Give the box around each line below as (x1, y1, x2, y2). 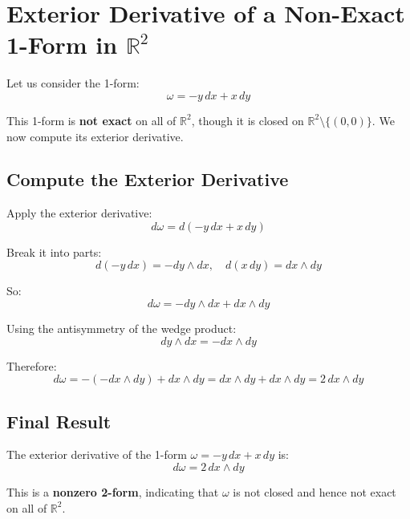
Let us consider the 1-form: (6, 75, 140, 91)
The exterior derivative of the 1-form (6, 446, 187, 463)
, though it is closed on (191, 112, 304, 128)
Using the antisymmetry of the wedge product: (6, 320, 237, 337)
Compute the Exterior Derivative (6, 167, 289, 192)
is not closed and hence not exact (233, 484, 396, 501)
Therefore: (6, 357, 57, 374)
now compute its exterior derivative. (6, 128, 184, 144)
